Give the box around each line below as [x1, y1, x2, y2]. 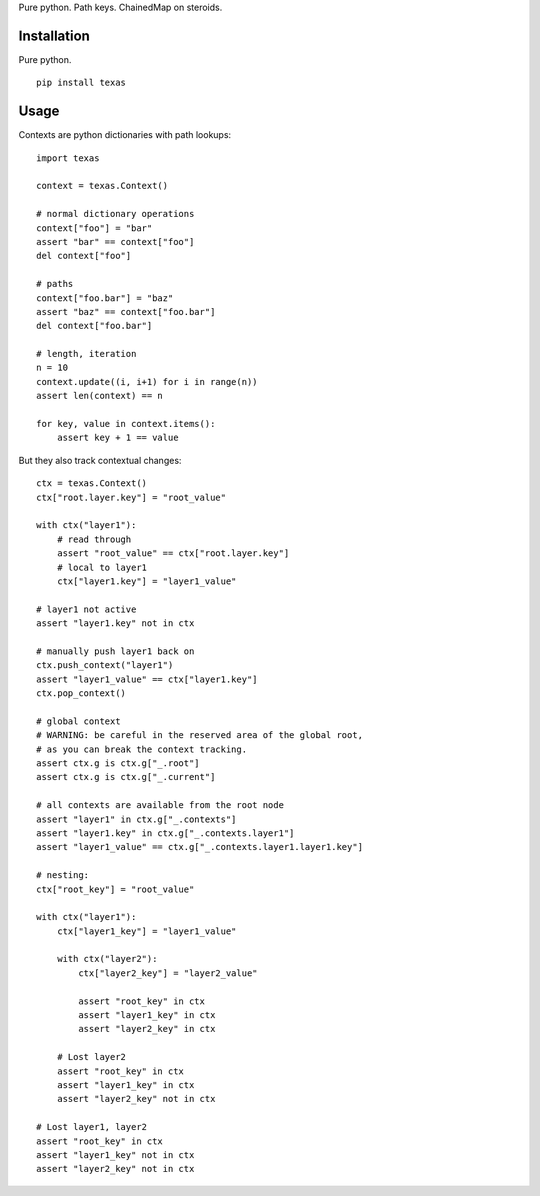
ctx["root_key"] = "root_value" [36, 883, 195, 895]
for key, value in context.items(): [36, 418, 216, 430]
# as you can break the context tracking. [36, 743, 248, 755]
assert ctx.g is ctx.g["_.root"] [36, 758, 200, 769]
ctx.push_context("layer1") [36, 660, 174, 671]
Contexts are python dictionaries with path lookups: [18, 129, 232, 141]
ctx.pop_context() [36, 688, 127, 699]
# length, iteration [36, 348, 137, 360]
